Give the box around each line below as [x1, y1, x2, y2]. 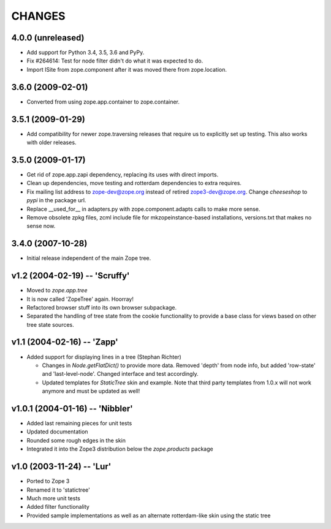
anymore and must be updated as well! [42, 387, 140, 395]
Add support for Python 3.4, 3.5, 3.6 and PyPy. [26, 49, 145, 56]
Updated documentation [26, 428, 88, 435]
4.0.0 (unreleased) [11, 32, 85, 43]
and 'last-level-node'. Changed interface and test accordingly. [42, 370, 199, 378]
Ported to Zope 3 [26, 478, 70, 485]
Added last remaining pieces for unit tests [26, 420, 132, 427]
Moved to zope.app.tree [26, 287, 88, 294]
